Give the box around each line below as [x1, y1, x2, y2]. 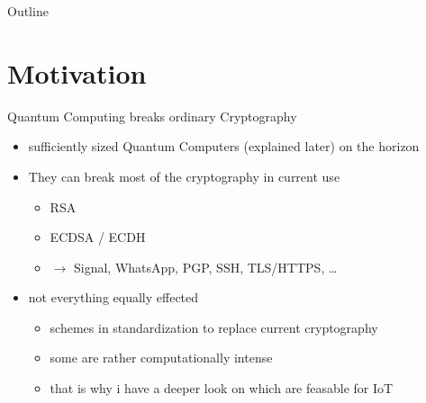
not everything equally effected [28, 288, 199, 307]
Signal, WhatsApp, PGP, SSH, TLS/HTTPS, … [73, 257, 338, 276]
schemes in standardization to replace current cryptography [50, 318, 378, 336]
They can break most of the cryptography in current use [28, 166, 340, 185]
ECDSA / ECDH [50, 228, 146, 246]
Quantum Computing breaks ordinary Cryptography [7, 106, 297, 125]
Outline [7, 2, 49, 20]
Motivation [7, 54, 147, 91]
